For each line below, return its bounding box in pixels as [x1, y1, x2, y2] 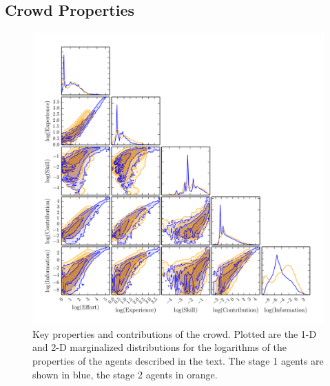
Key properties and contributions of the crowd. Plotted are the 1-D [32, 326, 317, 341]
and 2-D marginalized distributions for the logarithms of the [32, 340, 287, 354]
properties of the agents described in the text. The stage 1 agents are [32, 353, 324, 367]
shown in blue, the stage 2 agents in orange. [32, 367, 218, 381]
